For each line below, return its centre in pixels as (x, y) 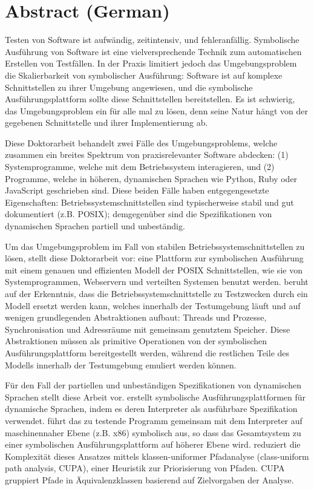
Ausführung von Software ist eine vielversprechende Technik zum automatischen (153, 51)
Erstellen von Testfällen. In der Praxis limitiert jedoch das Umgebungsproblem (151, 63)
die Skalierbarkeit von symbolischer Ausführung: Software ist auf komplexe (144, 75)
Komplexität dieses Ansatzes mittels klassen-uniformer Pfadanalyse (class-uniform (157, 456)
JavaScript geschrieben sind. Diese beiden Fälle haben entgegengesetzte (137, 190)
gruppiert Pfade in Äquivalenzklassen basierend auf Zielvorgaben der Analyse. (149, 479)
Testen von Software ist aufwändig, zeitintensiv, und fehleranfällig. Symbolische (152, 40)
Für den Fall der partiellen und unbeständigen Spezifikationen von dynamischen (153, 385)
